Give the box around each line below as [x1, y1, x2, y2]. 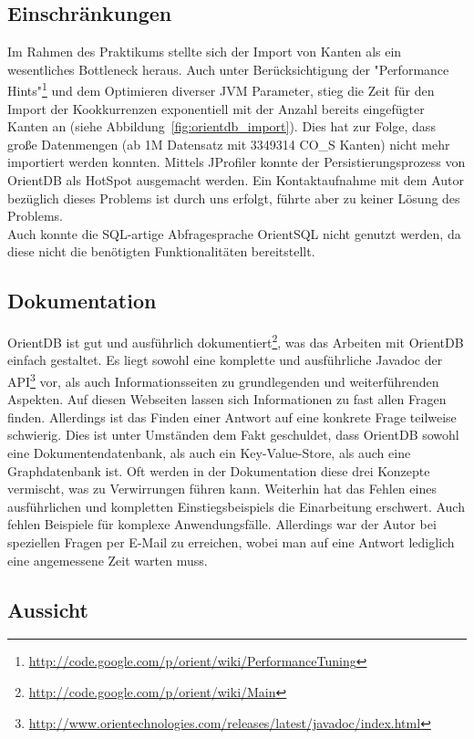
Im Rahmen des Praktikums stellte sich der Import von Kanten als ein [7, 42, 402, 61]
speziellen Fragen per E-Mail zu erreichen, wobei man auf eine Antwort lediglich [7, 533, 455, 552]
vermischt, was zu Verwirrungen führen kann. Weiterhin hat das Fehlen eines [7, 479, 437, 498]
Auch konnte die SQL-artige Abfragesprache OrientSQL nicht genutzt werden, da [7, 224, 461, 243]
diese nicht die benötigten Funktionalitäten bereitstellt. [7, 242, 315, 261]
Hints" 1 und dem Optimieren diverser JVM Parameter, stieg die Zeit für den [7, 78, 435, 100]
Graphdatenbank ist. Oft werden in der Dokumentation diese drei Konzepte [7, 461, 430, 480]
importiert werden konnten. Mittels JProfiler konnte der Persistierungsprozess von [7, 152, 466, 172]
